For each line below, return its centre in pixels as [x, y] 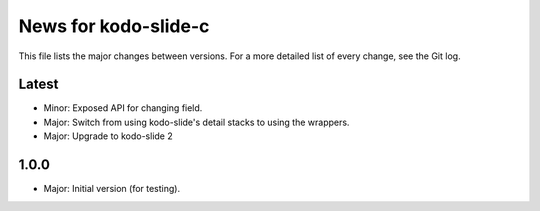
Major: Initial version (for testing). [111, 189]
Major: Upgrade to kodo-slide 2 [108, 136]
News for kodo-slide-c [114, 26]
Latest [38, 84]
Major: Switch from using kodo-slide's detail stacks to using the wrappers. [196, 122]
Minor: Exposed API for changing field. [123, 108]
